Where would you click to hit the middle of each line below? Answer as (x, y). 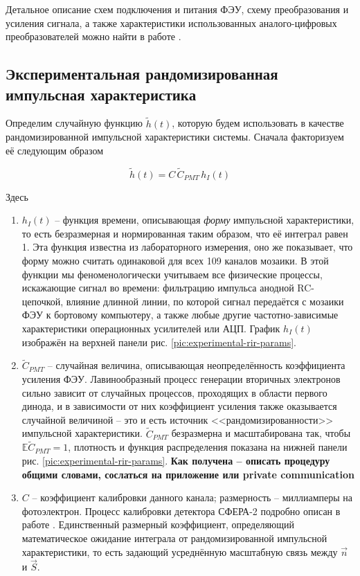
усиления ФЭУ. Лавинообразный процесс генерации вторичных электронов (181, 378)
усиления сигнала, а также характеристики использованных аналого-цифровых (171, 22)
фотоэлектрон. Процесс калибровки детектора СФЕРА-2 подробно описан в (181, 511)
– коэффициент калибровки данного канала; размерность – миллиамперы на (192, 497)
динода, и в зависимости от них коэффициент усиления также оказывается (179, 406)
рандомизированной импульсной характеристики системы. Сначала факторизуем (175, 137)
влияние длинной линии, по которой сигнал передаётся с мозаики (205, 301)
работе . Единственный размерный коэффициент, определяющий (158, 524)
